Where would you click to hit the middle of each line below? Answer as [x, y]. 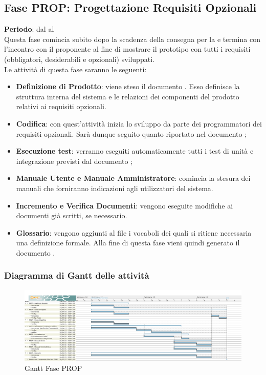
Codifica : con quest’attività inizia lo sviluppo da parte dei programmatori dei [139, 123]
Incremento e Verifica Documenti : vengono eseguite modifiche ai [125, 205]
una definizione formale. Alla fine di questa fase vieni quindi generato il [128, 243]
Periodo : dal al [29, 29]
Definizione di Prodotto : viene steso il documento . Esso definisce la [128, 86]
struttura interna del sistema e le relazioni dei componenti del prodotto [128, 96]
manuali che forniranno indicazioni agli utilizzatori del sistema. [115, 188]
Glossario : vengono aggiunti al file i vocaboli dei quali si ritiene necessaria [134, 232]
